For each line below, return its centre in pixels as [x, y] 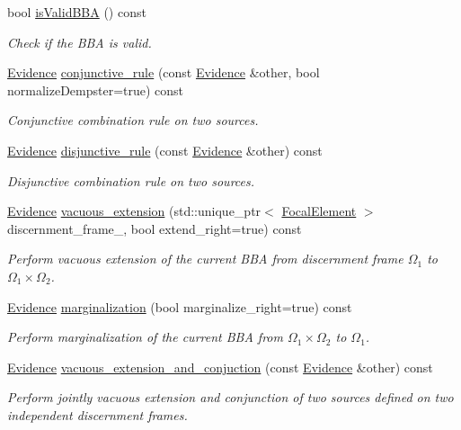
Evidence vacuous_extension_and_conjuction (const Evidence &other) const [220, 367]
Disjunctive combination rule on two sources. [131, 180]
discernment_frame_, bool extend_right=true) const [155, 228]
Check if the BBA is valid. [80, 42]
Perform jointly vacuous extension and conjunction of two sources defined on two [230, 397]
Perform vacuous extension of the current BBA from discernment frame [205, 259]
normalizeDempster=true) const [96, 90]
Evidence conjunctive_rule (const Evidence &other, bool [164, 72]
